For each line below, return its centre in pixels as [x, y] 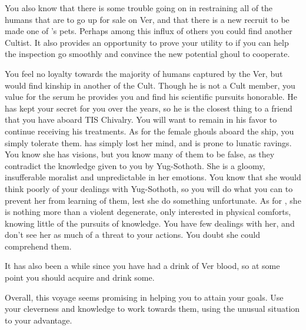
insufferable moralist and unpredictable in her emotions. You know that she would [153, 177]
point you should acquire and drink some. [80, 277]
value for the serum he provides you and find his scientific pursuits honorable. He [151, 97]
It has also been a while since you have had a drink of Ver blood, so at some [142, 266]
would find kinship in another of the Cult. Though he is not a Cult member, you [150, 85]
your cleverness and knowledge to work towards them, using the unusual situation [152, 309]
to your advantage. [39, 320]
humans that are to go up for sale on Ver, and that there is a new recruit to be [147, 19]
